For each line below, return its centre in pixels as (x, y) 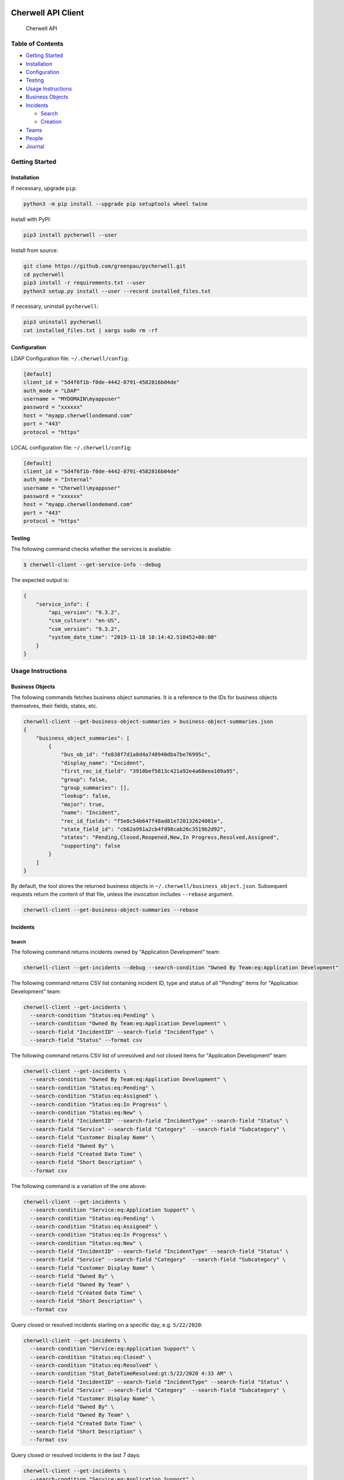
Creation (51, 122)
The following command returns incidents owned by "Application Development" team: (115, 952)
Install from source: (35, 250)
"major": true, (83, 804)
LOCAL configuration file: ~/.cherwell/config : (71, 448)
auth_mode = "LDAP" (52, 390)
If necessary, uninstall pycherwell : (55, 306)
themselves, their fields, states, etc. (54, 706)
